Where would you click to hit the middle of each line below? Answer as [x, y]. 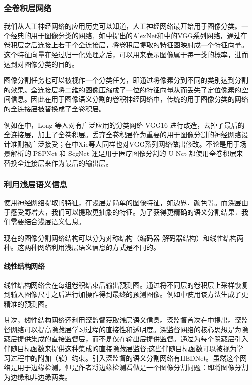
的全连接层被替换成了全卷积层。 [55, 108]
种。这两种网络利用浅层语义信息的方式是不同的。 [82, 247]
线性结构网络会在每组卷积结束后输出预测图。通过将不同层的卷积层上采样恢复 [126, 285]
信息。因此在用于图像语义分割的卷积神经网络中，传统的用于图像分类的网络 [129, 99]
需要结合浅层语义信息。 [48, 221]
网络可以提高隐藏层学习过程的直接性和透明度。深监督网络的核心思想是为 [126, 329]
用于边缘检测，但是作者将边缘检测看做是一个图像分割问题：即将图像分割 [133, 367]
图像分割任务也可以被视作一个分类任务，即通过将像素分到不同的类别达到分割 [126, 80]
